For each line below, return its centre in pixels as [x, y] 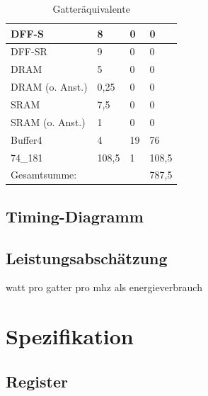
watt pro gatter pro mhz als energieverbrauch [104, 287]
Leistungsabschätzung [87, 258]
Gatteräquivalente [91, 9]
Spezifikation [70, 336]
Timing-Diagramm [75, 216]
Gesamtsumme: [44, 175]
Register [37, 381]
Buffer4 [27, 139]
